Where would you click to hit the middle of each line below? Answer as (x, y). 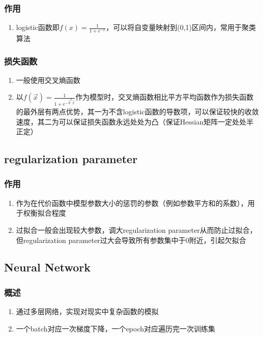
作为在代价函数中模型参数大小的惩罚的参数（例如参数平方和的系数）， (132, 203)
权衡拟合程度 (45, 213)
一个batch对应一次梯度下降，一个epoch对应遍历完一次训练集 (116, 328)
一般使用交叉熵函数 (48, 80)
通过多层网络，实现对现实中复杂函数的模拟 (87, 311)
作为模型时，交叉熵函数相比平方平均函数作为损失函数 (165, 97)
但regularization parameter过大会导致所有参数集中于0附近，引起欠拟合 (131, 240)
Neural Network (48, 267)
